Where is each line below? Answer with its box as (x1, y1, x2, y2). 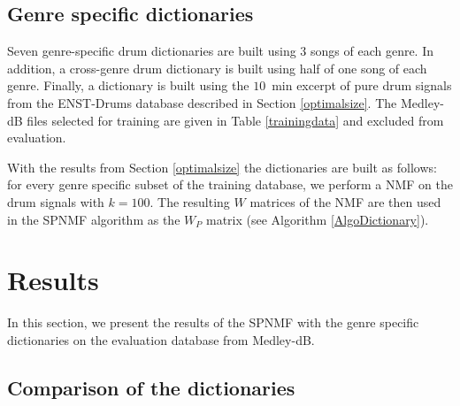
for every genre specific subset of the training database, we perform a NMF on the (7, 175, 453, 194)
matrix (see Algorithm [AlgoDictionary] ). (205, 210, 429, 228)
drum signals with (7, 192, 104, 211)
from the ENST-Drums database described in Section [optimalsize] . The (7, 93, 397, 111)
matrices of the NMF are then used (249, 192, 441, 211)
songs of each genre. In (310, 42, 434, 60)
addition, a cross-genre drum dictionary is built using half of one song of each (7, 58, 427, 77)
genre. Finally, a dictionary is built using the (7, 76, 249, 95)
